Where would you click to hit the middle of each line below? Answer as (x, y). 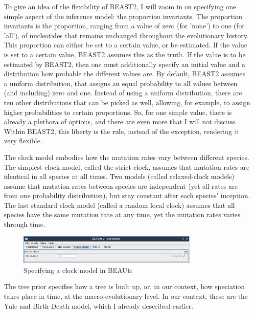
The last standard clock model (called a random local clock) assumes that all (119, 205)
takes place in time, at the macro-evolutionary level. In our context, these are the (126, 296)
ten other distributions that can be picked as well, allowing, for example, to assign (127, 102)
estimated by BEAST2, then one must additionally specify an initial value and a (125, 64)
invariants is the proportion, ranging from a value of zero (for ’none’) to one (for (124, 26)
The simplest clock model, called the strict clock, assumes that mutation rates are (127, 167)
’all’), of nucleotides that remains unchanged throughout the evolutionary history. (126, 35)
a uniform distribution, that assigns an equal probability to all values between (121, 83)
